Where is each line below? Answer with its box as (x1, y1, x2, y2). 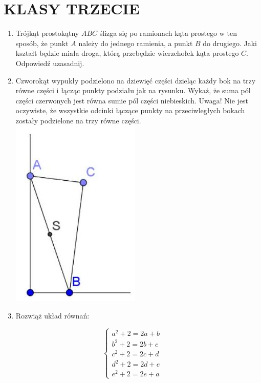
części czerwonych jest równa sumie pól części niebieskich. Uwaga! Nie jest (15, 95, 249, 105)
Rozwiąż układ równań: (15, 310, 90, 321)
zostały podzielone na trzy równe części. (15, 115, 141, 125)
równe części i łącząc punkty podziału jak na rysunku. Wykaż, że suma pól (15, 85, 251, 96)
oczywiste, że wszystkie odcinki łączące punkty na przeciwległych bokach (15, 105, 245, 116)
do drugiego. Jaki (203, 37, 257, 48)
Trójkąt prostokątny (15, 28, 79, 38)
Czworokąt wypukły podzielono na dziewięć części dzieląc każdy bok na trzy (15, 75, 256, 86)
